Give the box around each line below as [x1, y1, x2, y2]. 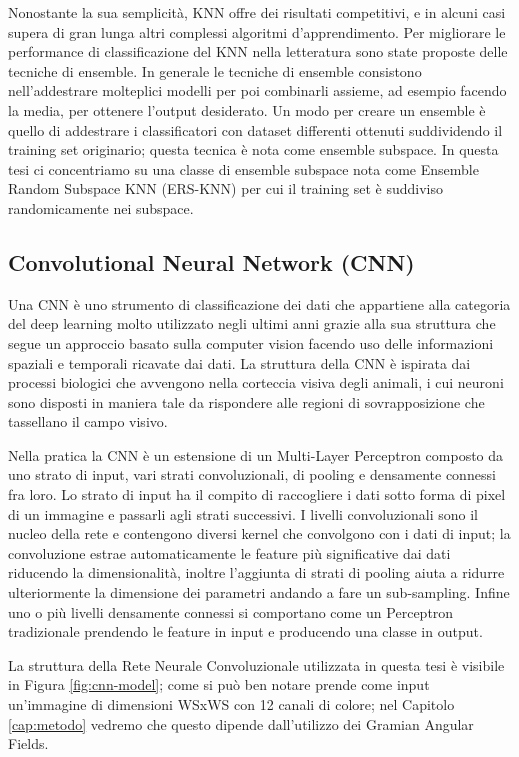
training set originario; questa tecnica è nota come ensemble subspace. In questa [8, 139, 499, 160]
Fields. [8, 733, 49, 754]
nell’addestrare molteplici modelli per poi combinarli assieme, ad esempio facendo [8, 80, 507, 101]
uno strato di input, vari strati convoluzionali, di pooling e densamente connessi [8, 464, 496, 485]
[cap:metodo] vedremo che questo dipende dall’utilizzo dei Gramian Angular [8, 713, 474, 734]
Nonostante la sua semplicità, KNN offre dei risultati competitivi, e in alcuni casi [8, 2, 506, 22]
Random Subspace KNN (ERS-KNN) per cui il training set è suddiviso [8, 178, 443, 199]
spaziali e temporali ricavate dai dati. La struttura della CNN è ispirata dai [8, 352, 471, 373]
